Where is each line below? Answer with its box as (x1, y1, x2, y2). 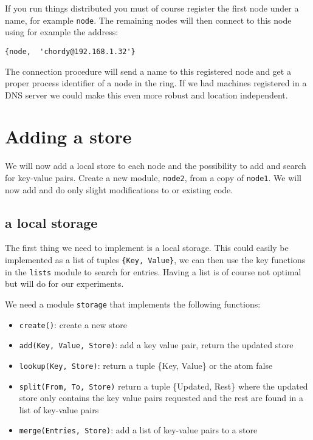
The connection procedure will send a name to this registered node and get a (5, 64, 291, 77)
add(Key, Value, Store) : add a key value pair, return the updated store (19, 339, 294, 351)
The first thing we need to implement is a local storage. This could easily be (5, 241, 289, 254)
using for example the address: (5, 26, 119, 38)
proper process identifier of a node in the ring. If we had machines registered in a (5, 77, 307, 89)
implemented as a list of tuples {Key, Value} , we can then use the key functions (5, 253, 306, 266)
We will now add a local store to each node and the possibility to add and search (5, 159, 306, 172)
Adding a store (5, 124, 132, 149)
